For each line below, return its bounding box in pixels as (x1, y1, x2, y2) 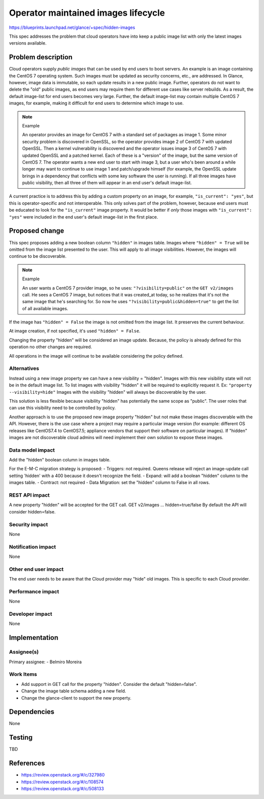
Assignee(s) (9, 649, 39, 655)
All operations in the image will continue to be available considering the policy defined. (9, 353, 184, 359)
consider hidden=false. (9, 508, 56, 514)
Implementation (9, 633, 59, 642)
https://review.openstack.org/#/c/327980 (21, 772, 105, 778)
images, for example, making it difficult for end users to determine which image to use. (9, 100, 184, 106)
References (9, 759, 45, 768)
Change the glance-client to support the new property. (21, 695, 132, 701)
